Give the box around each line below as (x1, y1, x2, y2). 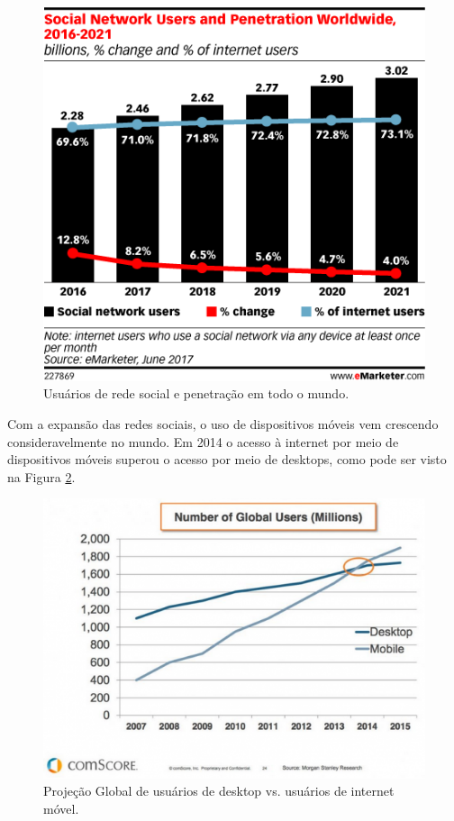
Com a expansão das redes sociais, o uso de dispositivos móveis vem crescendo (7, 414, 439, 433)
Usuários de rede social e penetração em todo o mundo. (43, 384, 350, 403)
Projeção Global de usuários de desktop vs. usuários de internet (43, 781, 395, 800)
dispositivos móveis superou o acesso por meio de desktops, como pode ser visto (7, 450, 447, 469)
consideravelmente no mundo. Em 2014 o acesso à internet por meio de (7, 432, 399, 451)
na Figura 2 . (7, 467, 76, 486)
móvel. (43, 798, 79, 817)
